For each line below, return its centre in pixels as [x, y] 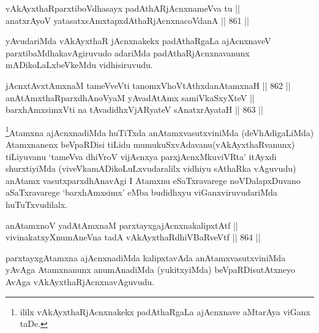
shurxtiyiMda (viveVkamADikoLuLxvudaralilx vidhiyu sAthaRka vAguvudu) [151, 168]
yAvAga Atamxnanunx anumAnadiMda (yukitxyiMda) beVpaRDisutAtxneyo [151, 270]
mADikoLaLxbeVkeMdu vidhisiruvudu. [79, 65]
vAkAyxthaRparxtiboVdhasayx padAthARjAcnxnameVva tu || [123, 8]
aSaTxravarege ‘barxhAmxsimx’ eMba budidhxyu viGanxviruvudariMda [141, 192]
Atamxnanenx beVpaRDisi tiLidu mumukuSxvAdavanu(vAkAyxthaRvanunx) [150, 144]
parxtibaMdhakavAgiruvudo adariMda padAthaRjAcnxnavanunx [128, 52]
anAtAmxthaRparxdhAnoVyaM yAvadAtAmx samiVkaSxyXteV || [130, 97]
